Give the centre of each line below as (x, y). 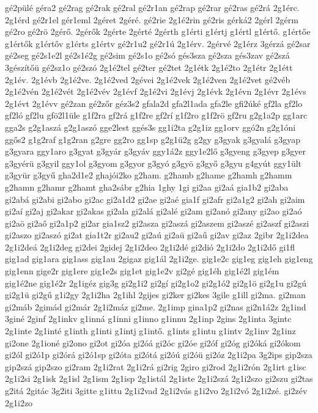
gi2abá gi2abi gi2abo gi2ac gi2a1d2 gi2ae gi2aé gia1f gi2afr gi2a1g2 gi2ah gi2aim (155, 199)
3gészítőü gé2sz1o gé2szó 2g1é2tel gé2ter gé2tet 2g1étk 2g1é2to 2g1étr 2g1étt (149, 67)
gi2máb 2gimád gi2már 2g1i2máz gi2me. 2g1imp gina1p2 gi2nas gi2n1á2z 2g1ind (156, 306)
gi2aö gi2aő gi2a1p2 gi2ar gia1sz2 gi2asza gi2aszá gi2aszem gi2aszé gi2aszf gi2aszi (157, 223)
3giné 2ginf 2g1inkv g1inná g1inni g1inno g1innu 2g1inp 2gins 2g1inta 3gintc (148, 319)
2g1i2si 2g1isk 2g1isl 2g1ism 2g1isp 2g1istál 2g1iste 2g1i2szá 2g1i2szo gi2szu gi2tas (159, 378)
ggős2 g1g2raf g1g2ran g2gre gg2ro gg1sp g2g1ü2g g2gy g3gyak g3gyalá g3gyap (153, 139)
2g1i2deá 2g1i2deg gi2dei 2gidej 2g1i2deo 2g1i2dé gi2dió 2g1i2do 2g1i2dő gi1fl (150, 247)
